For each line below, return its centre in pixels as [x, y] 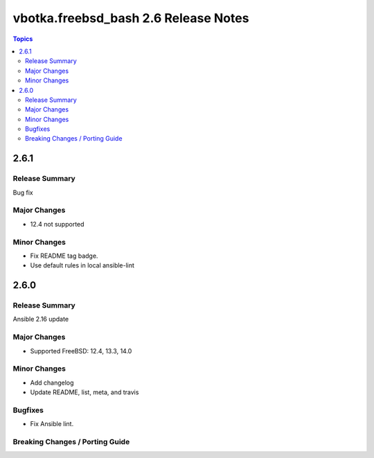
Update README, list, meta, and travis [84, 392]
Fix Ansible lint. [52, 424]
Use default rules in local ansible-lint [82, 265]
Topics [23, 39]
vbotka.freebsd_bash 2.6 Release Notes [131, 18]
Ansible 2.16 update [41, 319]
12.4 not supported [57, 224]
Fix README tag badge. [64, 256]
